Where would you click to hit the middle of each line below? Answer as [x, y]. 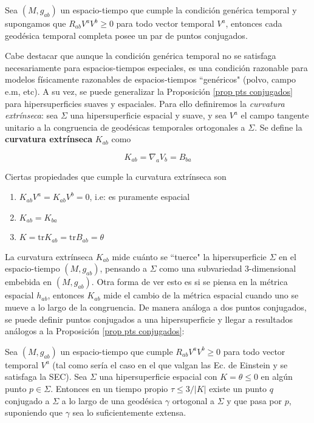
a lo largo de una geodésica [112, 400]
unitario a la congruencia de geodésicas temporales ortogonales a [125, 127]
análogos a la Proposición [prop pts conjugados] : [95, 331]
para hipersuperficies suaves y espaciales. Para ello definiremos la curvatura [145, 103]
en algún [277, 377]
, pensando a [123, 268]
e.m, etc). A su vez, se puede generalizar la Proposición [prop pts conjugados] [149, 91]
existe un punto [238, 388]
